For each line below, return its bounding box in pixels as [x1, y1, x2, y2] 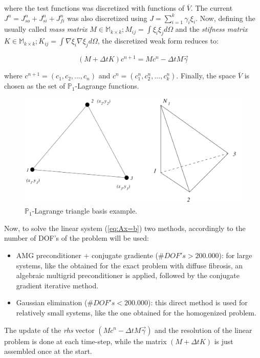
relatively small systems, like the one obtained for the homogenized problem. [16, 307, 256, 318]
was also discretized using [67, 12, 147, 23]
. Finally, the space [176, 70, 236, 81]
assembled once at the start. [4, 346, 92, 356]
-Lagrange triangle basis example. [32, 205, 138, 216]
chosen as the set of [4, 80, 66, 91]
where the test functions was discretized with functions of [4, 3, 185, 13]
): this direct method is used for [147, 297, 248, 308]
